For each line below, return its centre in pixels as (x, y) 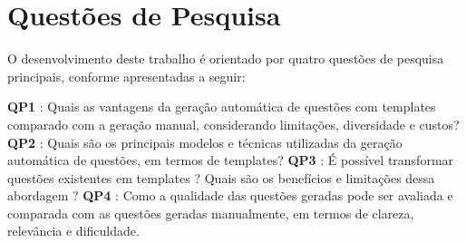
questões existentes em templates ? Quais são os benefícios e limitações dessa (221, 177)
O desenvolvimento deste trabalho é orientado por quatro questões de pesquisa (226, 58)
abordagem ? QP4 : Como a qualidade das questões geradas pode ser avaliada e (230, 195)
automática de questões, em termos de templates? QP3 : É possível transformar (231, 160)
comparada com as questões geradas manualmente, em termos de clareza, (211, 213)
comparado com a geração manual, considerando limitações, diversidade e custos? (233, 124)
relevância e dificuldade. (73, 231)
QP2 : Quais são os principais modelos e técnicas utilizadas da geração (205, 142)
